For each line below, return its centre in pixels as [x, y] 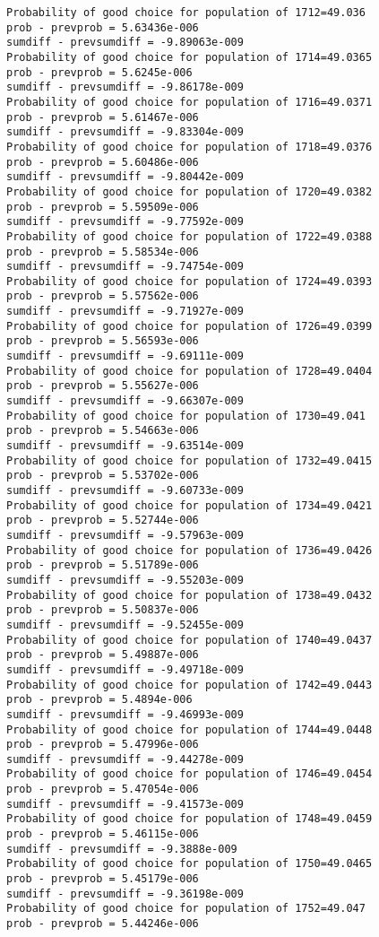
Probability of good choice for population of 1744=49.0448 [189, 729]
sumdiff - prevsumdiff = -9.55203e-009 [125, 580]
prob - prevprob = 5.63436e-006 [103, 27]
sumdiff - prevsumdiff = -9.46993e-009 [125, 714]
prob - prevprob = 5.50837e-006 [103, 610]
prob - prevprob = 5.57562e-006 [103, 296]
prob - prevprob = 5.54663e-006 [103, 431]
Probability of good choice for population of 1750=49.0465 [189, 864]
